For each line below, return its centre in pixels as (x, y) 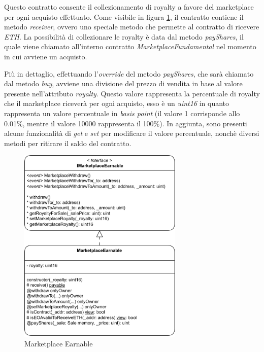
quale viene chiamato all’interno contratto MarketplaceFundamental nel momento (130, 46)
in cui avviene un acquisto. (46, 56)
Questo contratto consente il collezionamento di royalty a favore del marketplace (129, 7)
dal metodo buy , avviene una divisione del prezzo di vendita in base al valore (123, 83)
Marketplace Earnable (59, 344)
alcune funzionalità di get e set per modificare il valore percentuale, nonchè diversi (132, 133)
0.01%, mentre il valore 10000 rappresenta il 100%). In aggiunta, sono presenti (126, 123)
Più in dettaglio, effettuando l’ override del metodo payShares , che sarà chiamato (129, 73)
